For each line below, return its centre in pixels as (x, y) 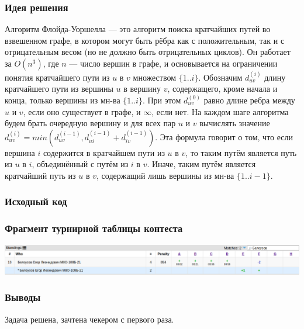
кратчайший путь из (40, 175)
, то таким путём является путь (241, 152)
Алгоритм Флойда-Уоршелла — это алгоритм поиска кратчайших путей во (138, 29)
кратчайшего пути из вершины (59, 89)
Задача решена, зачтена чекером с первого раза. (89, 319)
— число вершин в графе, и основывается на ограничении (173, 63)
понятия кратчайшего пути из (57, 77)
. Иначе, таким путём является (201, 164)
